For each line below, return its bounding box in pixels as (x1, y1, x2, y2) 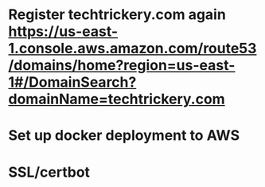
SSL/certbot (8, 163, 90, 181)
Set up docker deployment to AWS (8, 127, 240, 145)
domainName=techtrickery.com (8, 90, 225, 108)
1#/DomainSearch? (8, 73, 137, 92)
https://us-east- (8, 22, 119, 41)
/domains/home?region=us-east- (8, 56, 236, 75)
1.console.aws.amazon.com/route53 (8, 40, 257, 57)
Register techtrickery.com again (8, 6, 227, 24)
